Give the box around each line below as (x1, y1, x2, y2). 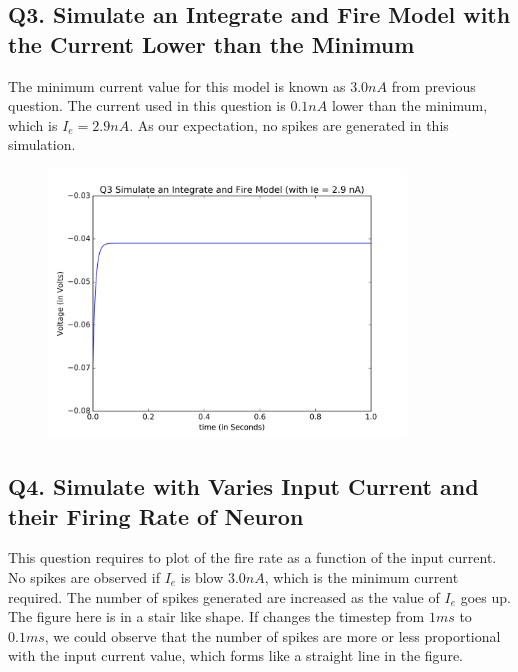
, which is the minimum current (264, 567, 459, 588)
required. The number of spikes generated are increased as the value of (8, 586, 440, 607)
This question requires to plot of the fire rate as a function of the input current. (8, 547, 497, 568)
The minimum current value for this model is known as (8, 75, 346, 96)
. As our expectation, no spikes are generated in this (129, 114, 449, 135)
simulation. (8, 134, 76, 155)
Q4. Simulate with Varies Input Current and (8, 471, 479, 502)
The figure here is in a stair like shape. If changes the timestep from (8, 606, 425, 627)
